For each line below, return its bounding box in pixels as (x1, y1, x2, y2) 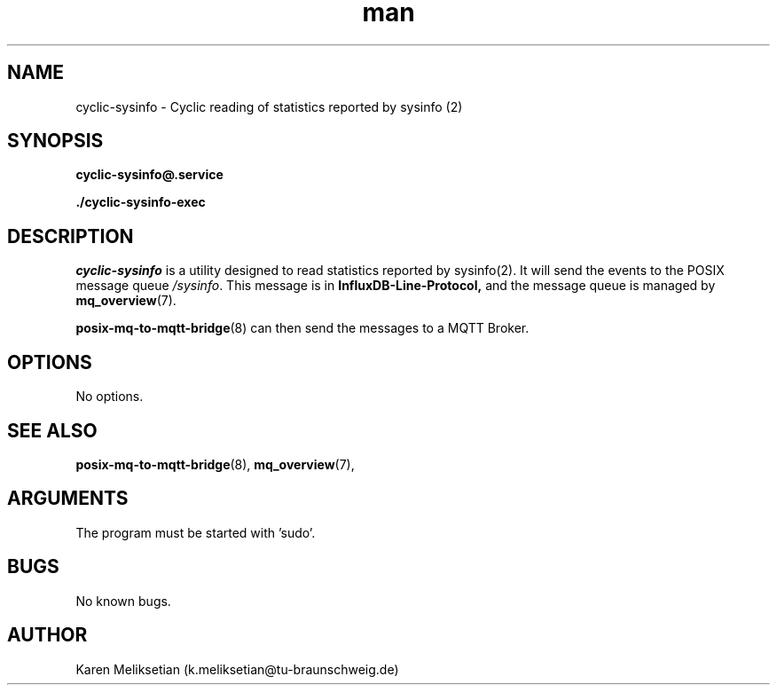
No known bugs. (75, 593, 171, 609)
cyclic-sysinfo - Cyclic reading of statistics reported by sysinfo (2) (75, 98, 463, 114)
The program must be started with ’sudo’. (75, 524, 316, 540)
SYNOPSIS (7, 130, 104, 153)
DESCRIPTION (7, 224, 134, 248)
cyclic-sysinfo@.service (75, 167, 224, 183)
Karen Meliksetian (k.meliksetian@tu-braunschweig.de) (75, 661, 399, 677)
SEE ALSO (7, 419, 98, 442)
